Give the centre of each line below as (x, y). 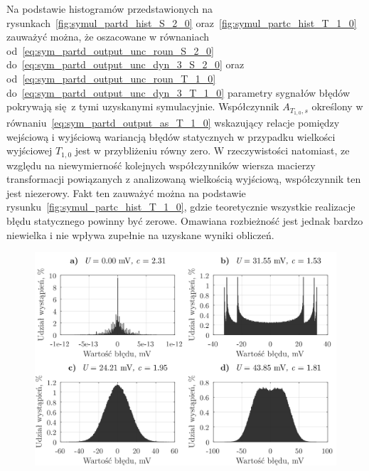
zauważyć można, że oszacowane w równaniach (108, 37)
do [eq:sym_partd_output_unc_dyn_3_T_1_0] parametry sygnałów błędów (178, 92)
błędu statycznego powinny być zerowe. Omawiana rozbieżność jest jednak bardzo (185, 221)
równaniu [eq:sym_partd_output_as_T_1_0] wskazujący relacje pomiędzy (173, 123)
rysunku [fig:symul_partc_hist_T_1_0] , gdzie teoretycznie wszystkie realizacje (181, 207)
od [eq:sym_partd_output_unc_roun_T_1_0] (111, 78)
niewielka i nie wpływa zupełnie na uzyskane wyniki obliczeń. (140, 234)
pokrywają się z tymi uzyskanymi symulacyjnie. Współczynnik (143, 106)
